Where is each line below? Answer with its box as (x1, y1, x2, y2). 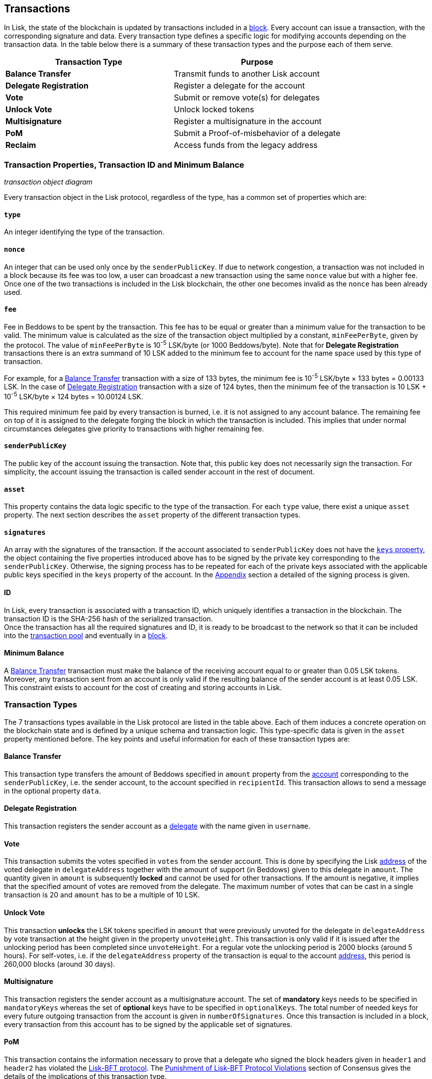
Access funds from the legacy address (173, 140, 318, 150)
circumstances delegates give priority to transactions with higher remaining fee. (4, 424, 264, 433)
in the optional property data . (4, 786, 101, 795)
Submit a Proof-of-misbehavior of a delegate (173, 128, 341, 139)
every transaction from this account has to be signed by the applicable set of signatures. (4, 1020, 293, 1029)
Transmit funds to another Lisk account (173, 69, 320, 79)
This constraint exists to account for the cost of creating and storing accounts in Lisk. (4, 683, 282, 692)
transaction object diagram (4, 178, 93, 187)
